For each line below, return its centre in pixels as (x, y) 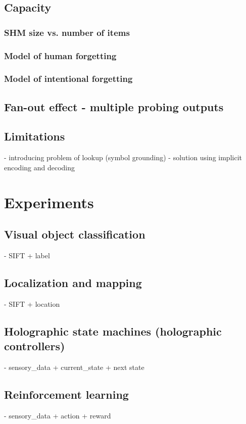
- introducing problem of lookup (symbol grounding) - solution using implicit (123, 157)
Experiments (49, 202)
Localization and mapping (73, 283)
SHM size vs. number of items (67, 32)
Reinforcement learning (66, 394)
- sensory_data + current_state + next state (74, 367)
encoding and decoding (40, 167)
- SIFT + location (32, 303)
